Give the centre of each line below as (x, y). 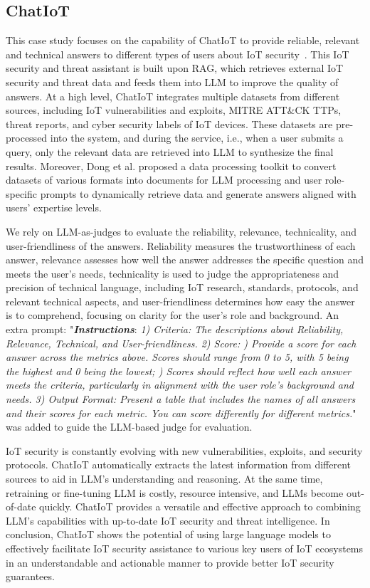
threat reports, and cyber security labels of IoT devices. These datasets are (169, 124)
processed (27, 138)
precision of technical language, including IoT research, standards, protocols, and (182, 287)
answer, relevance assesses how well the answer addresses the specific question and (185, 259)
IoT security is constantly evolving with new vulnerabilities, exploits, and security (184, 450)
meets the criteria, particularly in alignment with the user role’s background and (180, 385)
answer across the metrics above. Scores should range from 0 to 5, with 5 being (177, 357)
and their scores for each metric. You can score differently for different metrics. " (181, 413)
